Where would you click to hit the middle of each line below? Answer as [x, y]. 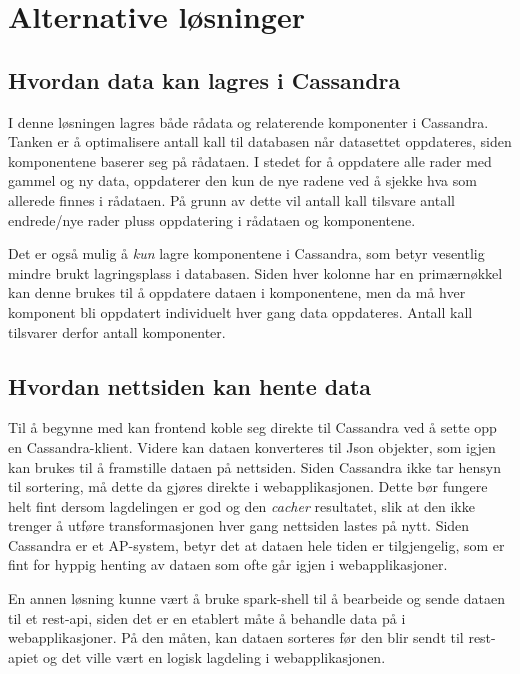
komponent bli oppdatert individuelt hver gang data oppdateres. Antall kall [240, 311]
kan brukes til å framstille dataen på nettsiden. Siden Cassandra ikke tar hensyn [254, 466]
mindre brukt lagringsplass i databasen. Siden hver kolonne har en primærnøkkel [255, 272]
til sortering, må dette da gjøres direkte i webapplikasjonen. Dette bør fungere [248, 486]
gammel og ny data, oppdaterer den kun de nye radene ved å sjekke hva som [242, 180]
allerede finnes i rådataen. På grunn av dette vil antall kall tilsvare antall [231, 199]
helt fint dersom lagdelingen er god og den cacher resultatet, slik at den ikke [241, 505]
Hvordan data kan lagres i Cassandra [204, 79]
